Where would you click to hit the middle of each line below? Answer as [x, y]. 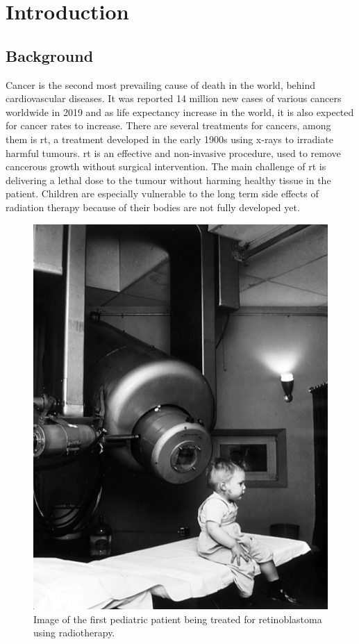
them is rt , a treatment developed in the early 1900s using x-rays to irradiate [169, 139]
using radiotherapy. [74, 633]
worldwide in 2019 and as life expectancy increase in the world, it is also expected [180, 112]
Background [50, 55]
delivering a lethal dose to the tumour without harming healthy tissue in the [168, 180]
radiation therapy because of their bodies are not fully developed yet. [153, 207]
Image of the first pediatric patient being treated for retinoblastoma [178, 619]
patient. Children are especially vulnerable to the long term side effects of [162, 193]
